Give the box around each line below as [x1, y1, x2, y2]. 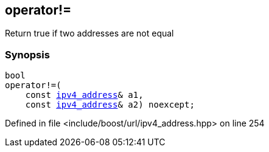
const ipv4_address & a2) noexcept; [25, 100, 195, 110]
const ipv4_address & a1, [25, 90, 144, 100]
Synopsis [5, 48, 50, 61]
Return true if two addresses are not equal [5, 28, 174, 39]
